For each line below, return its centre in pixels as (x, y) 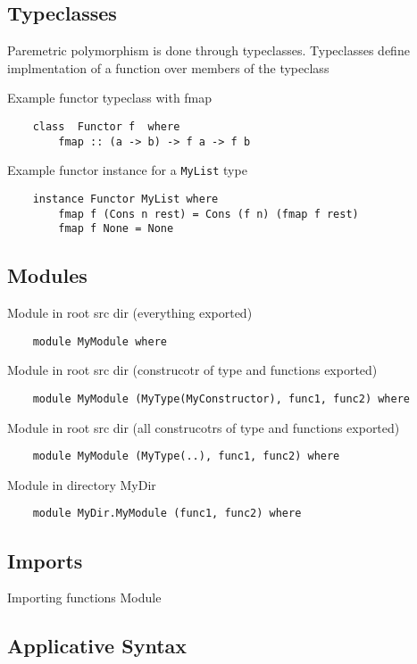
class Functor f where (106, 126)
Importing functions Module (84, 598)
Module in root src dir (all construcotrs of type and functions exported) (204, 427)
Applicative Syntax (97, 646)
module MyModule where (100, 341)
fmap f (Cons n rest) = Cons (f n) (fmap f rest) (208, 214)
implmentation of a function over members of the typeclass (168, 67)
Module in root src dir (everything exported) (130, 313)
